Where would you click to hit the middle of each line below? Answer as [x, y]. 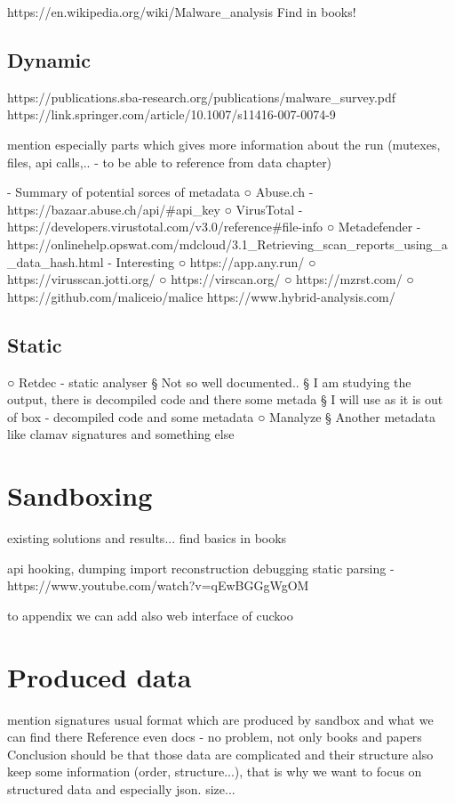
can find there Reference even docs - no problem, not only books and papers [215, 737]
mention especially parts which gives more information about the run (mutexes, [224, 144]
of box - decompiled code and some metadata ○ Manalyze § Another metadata [221, 416]
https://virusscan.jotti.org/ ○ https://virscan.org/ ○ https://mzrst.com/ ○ [211, 279]
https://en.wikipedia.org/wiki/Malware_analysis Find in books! [182, 12]
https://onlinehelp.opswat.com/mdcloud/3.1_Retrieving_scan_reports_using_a [227, 244]
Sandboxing [80, 495]
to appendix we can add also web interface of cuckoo [150, 615]
